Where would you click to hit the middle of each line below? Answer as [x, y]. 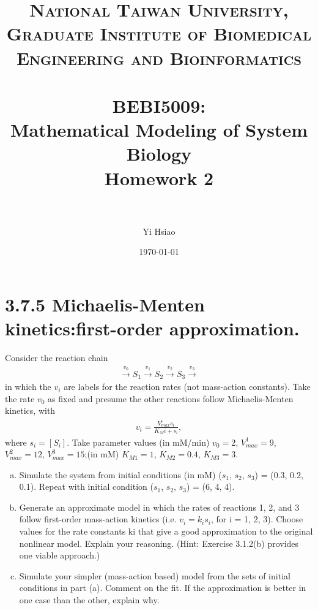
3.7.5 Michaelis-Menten [105, 304]
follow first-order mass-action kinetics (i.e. [98, 519]
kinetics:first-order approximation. [152, 328]
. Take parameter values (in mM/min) [138, 442]
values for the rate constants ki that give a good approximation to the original [166, 531]
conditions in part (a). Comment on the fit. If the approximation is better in [163, 588]
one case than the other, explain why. [89, 600]
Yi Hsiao [159, 231]
